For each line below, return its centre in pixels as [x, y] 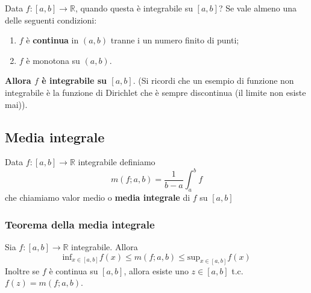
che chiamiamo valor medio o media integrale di [98, 197]
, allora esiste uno [156, 270]
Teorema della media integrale [80, 224]
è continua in [52, 40]
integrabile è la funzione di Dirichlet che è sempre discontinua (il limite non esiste [155, 92]
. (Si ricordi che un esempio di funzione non [213, 80]
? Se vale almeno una [258, 8]
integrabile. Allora [105, 247]
